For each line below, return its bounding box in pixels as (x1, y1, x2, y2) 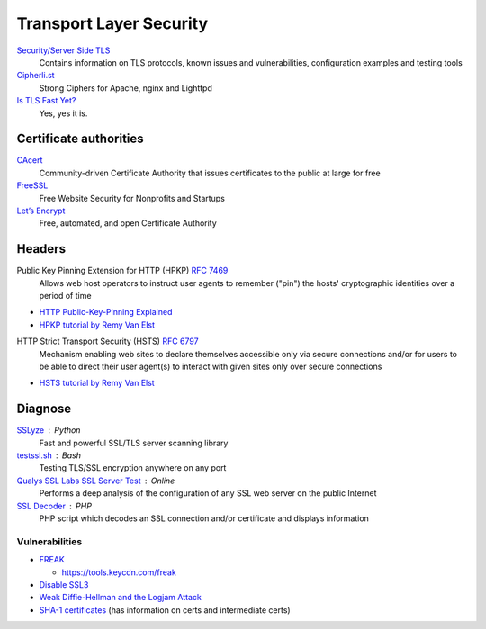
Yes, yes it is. (39, 108, 88, 119)
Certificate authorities (16, 131, 144, 147)
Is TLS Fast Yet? (16, 95, 76, 106)
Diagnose (16, 401, 72, 417)
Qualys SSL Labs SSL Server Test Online (16, 475, 175, 486)
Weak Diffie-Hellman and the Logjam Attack (39, 592, 202, 603)
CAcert (16, 155, 43, 166)
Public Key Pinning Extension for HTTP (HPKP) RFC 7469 (16, 265, 229, 276)
